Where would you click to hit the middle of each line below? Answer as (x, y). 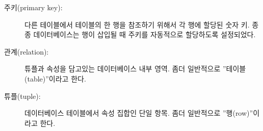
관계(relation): (27, 51)
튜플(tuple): (22, 96)
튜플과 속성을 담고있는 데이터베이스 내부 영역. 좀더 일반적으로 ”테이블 (135, 69)
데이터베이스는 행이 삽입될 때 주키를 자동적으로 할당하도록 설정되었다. (144, 34)
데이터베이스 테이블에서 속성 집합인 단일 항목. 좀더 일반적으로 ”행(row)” (139, 113)
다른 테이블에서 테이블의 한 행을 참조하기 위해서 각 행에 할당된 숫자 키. (137, 24)
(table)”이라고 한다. (55, 78)
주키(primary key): (33, 7)
